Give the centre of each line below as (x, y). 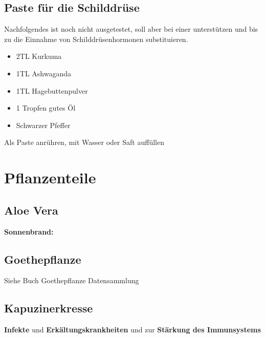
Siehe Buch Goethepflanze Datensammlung (72, 280)
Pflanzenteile (50, 177)
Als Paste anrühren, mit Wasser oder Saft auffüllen (84, 142)
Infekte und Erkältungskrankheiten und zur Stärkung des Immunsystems (132, 330)
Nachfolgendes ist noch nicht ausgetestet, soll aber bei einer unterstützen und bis (131, 29)
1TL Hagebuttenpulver (52, 90)
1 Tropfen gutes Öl (46, 108)
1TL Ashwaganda (44, 73)
